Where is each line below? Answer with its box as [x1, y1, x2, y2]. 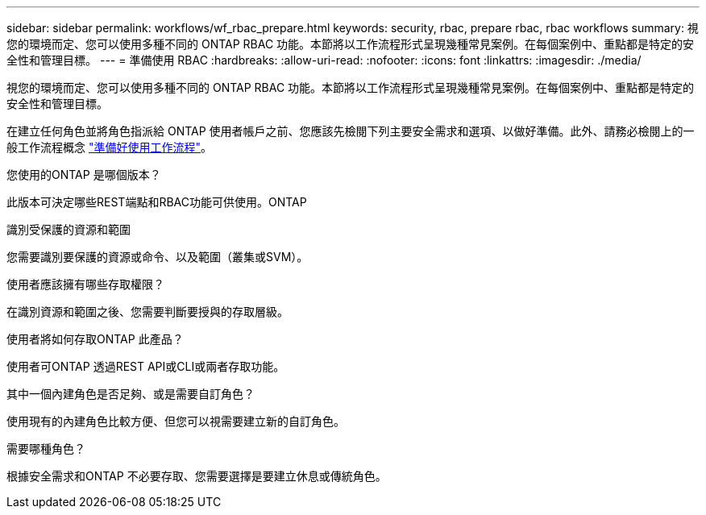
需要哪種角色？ [6, 442, 85, 455]
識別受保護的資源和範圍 [6, 222, 131, 236]
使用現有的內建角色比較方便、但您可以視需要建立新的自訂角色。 [6, 414, 345, 428]
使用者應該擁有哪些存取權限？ [6, 277, 164, 291]
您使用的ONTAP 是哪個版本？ [6, 168, 161, 181]
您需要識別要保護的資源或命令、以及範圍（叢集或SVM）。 [6, 250, 309, 264]
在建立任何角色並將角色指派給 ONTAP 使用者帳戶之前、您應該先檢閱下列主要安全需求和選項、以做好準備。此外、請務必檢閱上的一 [6, 124, 695, 138]
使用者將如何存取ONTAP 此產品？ [6, 332, 184, 346]
